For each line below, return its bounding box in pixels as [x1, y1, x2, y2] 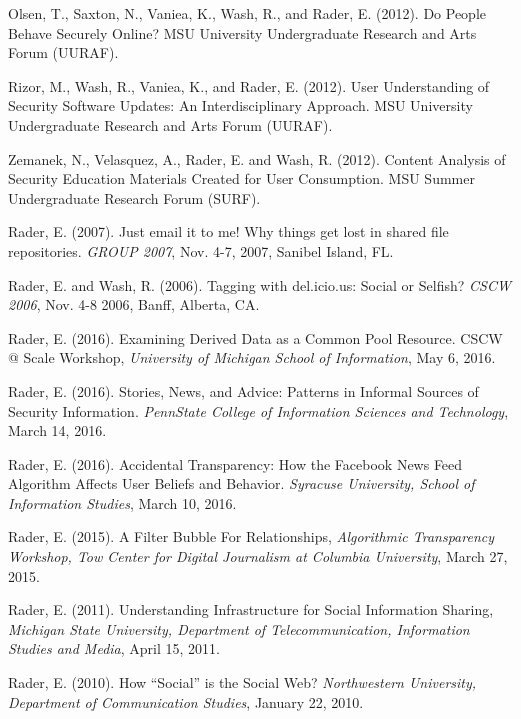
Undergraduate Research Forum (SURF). [8, 187, 261, 208]
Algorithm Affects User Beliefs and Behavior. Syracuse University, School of [8, 473, 475, 494]
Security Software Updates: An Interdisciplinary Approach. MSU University [8, 95, 473, 116]
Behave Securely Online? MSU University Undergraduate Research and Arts [8, 22, 477, 43]
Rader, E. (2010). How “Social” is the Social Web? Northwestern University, [8, 672, 477, 693]
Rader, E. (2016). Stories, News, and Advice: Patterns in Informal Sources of [8, 380, 479, 401]
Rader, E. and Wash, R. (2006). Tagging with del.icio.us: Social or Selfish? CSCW [8, 274, 511, 295]
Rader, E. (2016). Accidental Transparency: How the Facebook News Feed [8, 453, 463, 474]
